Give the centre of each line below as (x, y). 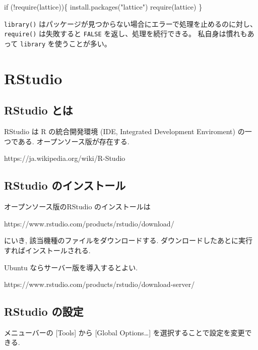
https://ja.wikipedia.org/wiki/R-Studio (65, 158)
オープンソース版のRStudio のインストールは (77, 207)
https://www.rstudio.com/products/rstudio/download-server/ (100, 284)
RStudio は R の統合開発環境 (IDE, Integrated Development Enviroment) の (124, 131)
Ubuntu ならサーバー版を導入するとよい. (71, 267)
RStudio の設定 (44, 311)
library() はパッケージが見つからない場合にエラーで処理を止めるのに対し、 (131, 23)
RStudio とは (39, 110)
